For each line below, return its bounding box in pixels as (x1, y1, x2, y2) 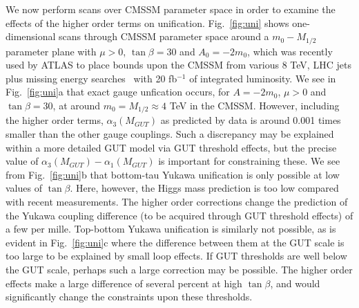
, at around (52, 98, 101, 113)
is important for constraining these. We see (158, 154, 340, 168)
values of (6, 181, 42, 195)
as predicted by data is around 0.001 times (160, 113, 341, 127)
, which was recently (247, 44, 333, 58)
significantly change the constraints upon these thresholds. (6, 289, 253, 304)
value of (6, 154, 39, 168)
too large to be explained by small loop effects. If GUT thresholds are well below (6, 248, 347, 263)
